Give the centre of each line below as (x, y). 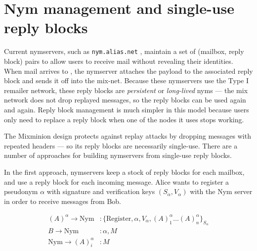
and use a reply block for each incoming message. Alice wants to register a (117, 181)
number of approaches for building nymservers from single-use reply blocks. (118, 155)
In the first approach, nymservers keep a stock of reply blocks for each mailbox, (124, 172)
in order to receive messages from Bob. (63, 201)
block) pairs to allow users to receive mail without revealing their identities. (119, 61)
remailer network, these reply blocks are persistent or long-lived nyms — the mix (126, 90)
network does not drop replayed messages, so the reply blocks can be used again (125, 100)
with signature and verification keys (101, 191)
